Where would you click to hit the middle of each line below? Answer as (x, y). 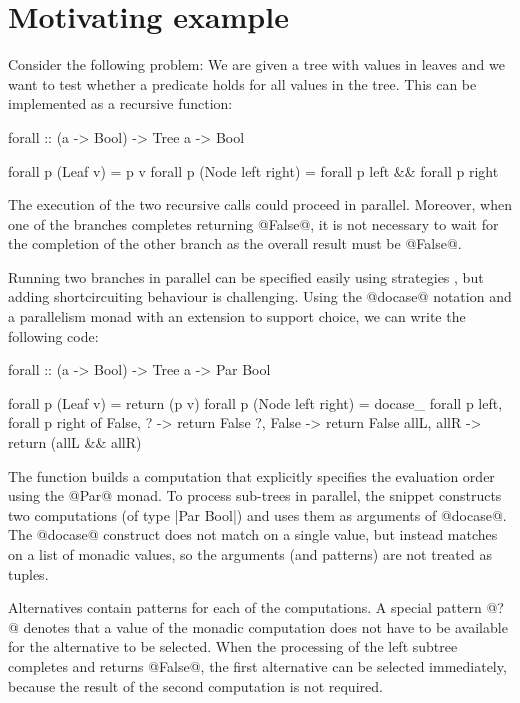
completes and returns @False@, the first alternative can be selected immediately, (257, 665)
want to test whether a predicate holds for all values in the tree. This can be (242, 83)
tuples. (28, 573)
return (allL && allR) (75, 442)
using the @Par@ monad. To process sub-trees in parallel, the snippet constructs (255, 495)
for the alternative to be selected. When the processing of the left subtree (233, 646)
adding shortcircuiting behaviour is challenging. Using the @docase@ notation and (260, 296)
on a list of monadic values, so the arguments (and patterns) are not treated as (250, 554)
